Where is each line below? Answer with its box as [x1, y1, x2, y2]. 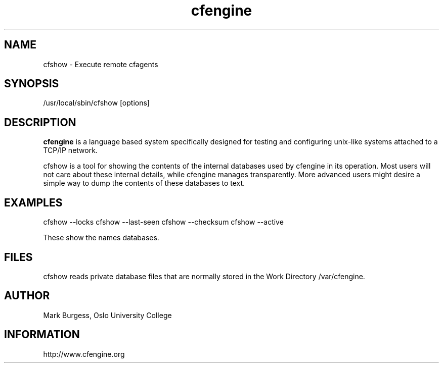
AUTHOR [4, 289, 50, 302]
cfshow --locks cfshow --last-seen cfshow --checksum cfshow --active [43, 218, 284, 227]
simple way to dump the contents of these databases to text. [43, 179, 245, 188]
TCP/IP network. [43, 146, 98, 155]
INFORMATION [4, 328, 80, 341]
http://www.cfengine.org [43, 349, 125, 358]
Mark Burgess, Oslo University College [43, 310, 172, 320]
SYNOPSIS [4, 77, 59, 90]
